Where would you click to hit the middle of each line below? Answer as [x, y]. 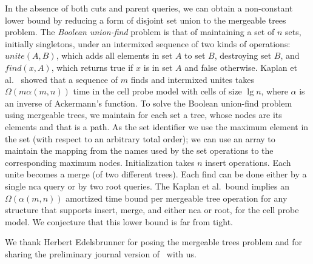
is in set [158, 67]
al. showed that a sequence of [62, 79]
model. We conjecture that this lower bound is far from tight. [119, 221]
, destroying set [243, 55]
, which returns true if [92, 67]
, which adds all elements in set [114, 55]
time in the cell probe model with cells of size [157, 91]
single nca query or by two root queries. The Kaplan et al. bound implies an [147, 186]
